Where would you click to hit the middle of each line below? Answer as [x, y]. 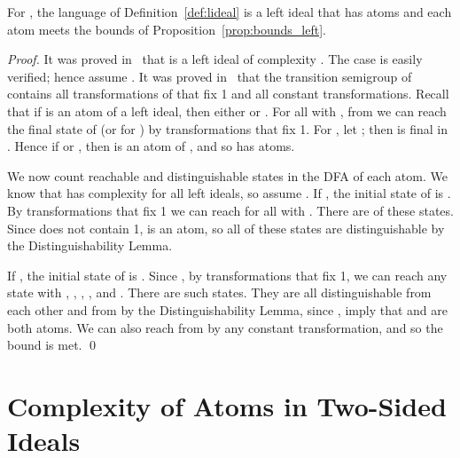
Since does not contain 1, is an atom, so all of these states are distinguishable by [226, 228]
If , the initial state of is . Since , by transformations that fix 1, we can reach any [227, 275]
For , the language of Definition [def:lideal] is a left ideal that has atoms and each [230, 12]
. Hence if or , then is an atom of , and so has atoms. [151, 146]
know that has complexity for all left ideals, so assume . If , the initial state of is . [229, 193]
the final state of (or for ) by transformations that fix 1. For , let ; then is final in [227, 128]
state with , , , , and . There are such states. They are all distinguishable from [219, 292]
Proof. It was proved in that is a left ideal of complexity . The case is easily [215, 59]
